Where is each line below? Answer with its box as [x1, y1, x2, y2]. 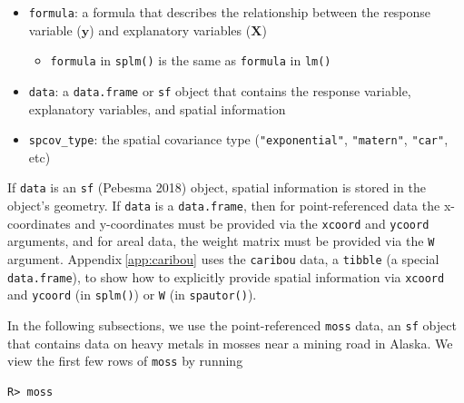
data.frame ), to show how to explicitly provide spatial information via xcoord [7, 267, 445, 286]
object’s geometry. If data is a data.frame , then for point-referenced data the [7, 196, 440, 215]
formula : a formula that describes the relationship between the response [28, 3, 431, 21]
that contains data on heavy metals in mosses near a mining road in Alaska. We [7, 333, 453, 352]
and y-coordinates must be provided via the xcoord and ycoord [74, 213, 429, 232]
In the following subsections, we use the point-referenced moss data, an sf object [7, 316, 457, 334]
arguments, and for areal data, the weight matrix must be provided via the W [7, 231, 435, 251]
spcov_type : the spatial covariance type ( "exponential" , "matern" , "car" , [28, 130, 449, 149]
